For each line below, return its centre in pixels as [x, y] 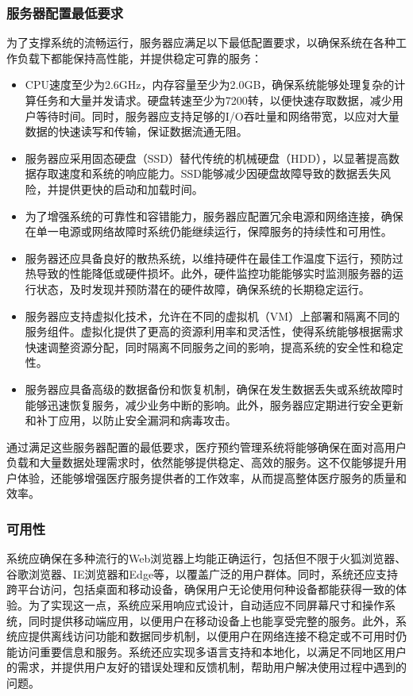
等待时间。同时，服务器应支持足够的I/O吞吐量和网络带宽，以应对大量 [218, 115]
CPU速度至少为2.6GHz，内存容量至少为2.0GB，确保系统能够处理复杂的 [210, 85]
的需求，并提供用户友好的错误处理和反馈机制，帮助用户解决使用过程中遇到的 [206, 667]
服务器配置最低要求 [65, 12]
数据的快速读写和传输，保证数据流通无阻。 [136, 131]
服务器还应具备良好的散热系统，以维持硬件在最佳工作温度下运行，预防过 [214, 258]
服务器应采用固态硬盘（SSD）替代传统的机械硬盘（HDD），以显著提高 [206, 158]
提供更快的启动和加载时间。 [131, 188]
